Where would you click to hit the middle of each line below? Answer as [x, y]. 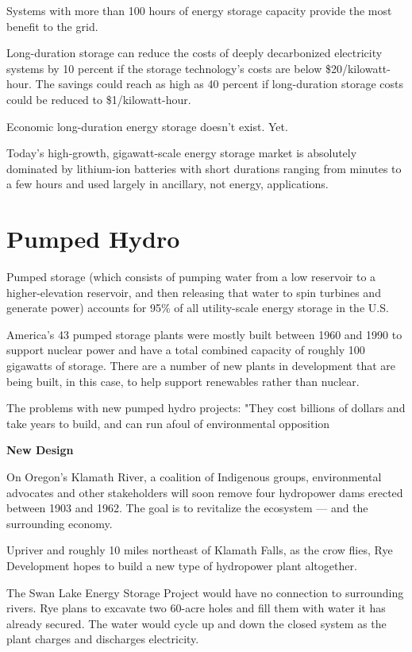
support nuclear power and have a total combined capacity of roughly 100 [186, 350]
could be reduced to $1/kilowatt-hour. [99, 99]
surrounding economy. [60, 523]
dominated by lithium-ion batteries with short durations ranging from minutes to [204, 168]
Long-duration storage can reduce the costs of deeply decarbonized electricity [194, 53]
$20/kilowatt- [358, 68]
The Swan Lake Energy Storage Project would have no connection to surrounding [205, 592]
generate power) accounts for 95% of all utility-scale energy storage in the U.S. [198, 308]
